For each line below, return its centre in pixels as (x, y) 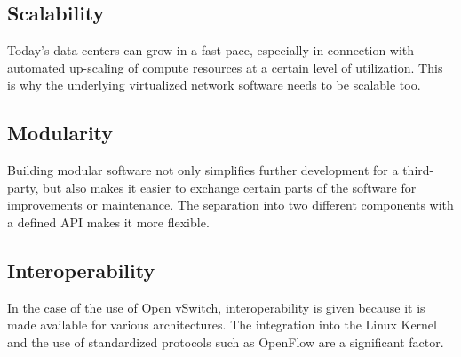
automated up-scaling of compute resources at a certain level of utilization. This (225, 67)
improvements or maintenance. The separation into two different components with (230, 205)
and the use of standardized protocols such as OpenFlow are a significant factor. (226, 341)
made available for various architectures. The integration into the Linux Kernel (222, 325)
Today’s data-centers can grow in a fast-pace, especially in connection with (211, 50)
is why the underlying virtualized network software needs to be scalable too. (214, 85)
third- (418, 170)
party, (23, 187)
